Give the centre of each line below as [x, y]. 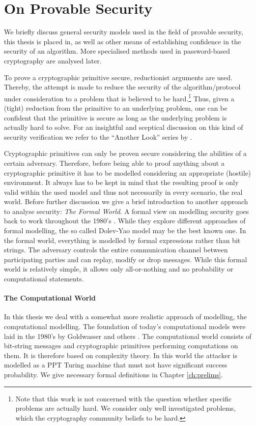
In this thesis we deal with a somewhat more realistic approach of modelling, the [125, 317]
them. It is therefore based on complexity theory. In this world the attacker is [121, 355]
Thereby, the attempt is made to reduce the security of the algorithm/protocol [122, 87]
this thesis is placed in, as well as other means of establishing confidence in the [123, 41]
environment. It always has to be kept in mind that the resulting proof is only [121, 182]
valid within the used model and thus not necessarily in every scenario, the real [123, 192]
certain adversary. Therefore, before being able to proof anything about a [114, 163]
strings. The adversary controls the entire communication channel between [116, 250]
